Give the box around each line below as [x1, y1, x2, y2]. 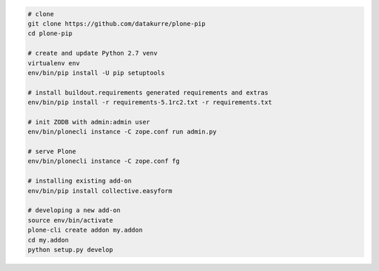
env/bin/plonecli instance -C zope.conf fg [27, 157, 180, 165]
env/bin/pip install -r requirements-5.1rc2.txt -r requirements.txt [27, 98, 272, 107]
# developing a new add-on [27, 206, 121, 214]
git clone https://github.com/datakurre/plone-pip [27, 20, 206, 27]
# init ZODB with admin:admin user [27, 118, 150, 126]
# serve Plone [27, 147, 77, 156]
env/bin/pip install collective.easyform [27, 187, 173, 194]
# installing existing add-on [27, 177, 132, 185]
